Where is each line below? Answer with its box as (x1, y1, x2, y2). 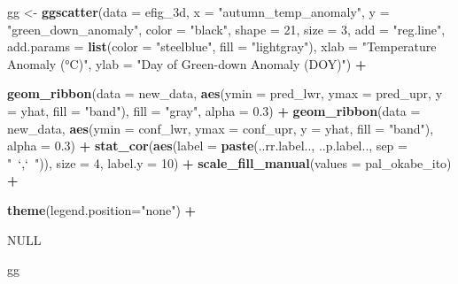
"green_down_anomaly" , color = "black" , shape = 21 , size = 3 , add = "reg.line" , (7, 19, 446, 38)
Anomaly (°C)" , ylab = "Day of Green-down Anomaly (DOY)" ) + (7, 54, 367, 73)
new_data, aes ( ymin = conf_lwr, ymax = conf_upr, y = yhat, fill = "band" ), (7, 119, 434, 137)
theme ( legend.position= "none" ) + (7, 200, 197, 219)
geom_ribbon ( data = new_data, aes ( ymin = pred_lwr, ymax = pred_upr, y (7, 84, 443, 103)
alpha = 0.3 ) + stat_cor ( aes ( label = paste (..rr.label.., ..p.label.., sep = (7, 136, 408, 155)
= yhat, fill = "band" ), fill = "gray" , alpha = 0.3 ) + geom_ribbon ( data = (7, 101, 421, 119)
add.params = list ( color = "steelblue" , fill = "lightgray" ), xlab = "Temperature (7, 37, 437, 56)
